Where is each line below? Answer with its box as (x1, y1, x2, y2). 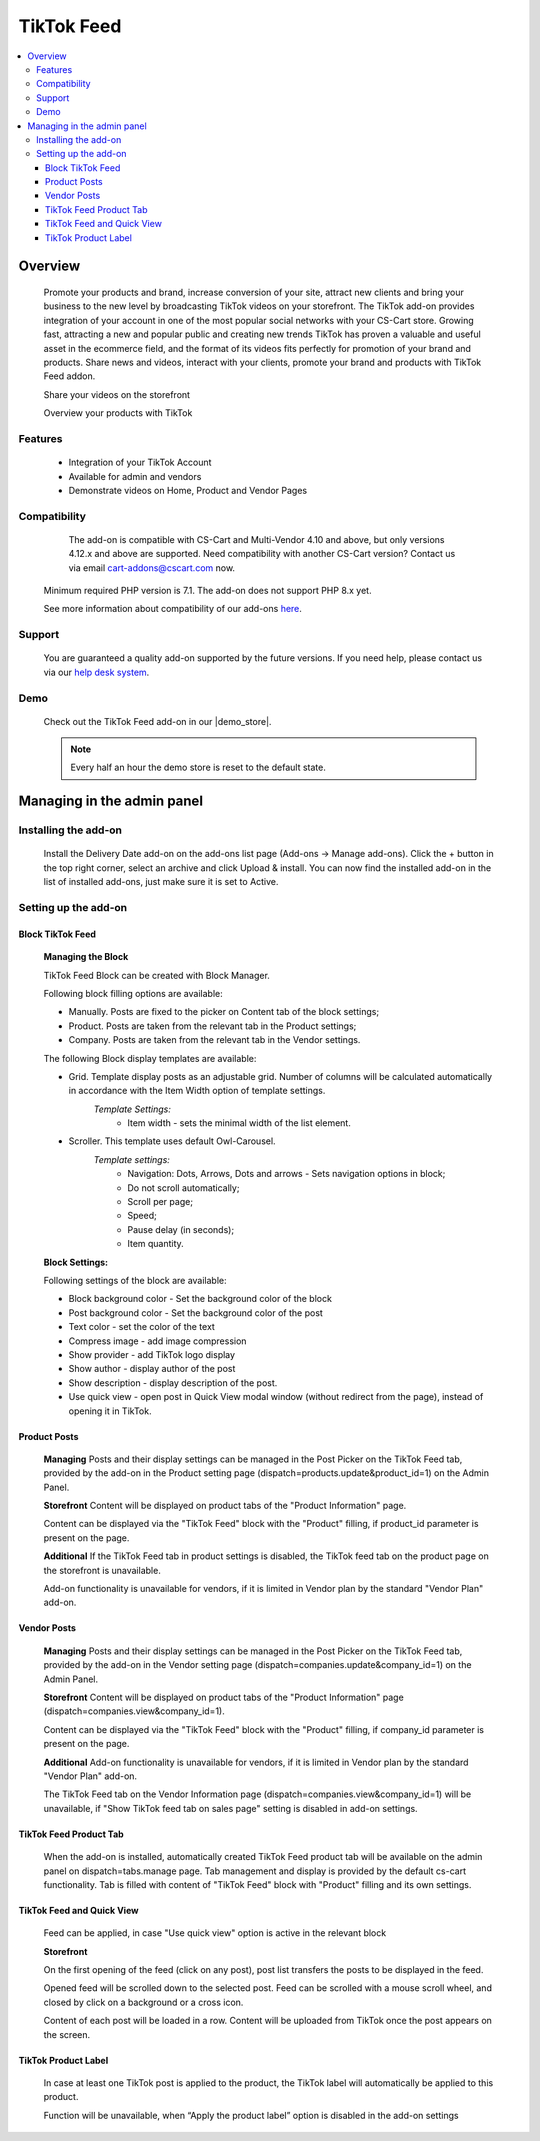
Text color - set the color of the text (68, 1321, 215, 1333)
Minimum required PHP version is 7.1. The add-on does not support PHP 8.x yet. (43, 585, 372, 597)
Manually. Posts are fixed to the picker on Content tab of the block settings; (68, 1006, 380, 1018)
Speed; (127, 1210, 157, 1222)
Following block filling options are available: (43, 987, 224, 999)
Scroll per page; (127, 1196, 194, 1208)
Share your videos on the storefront (43, 388, 190, 400)
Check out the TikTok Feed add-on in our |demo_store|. (43, 715, 272, 727)
